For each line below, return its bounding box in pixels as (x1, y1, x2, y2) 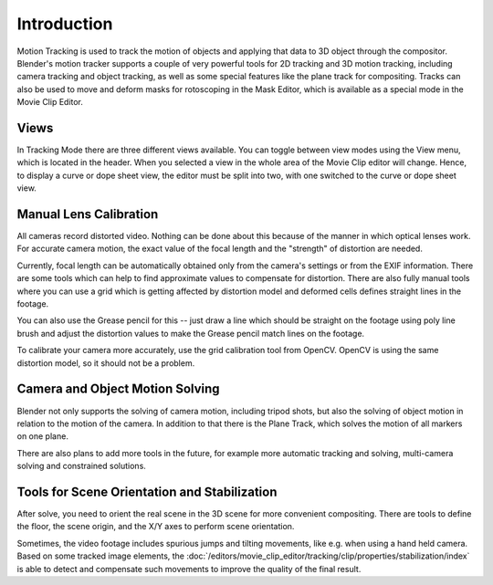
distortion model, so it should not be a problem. (16, 357, 195, 369)
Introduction (16, 14, 113, 34)
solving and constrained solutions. (16, 461, 146, 472)
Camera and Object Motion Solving (16, 381, 220, 397)
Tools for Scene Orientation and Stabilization (16, 484, 278, 499)
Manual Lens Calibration (16, 206, 159, 222)
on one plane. (16, 431, 68, 442)
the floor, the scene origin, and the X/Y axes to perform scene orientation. (16, 521, 295, 532)
